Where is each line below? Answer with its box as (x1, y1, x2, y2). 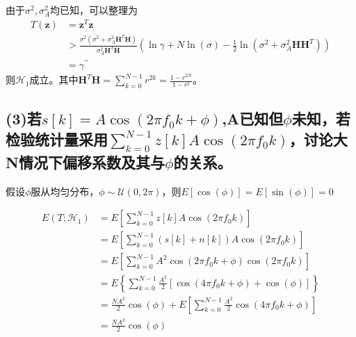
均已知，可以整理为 (50, 3, 138, 17)
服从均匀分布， (31, 183, 99, 198)
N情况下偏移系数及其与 (6, 151, 165, 172)
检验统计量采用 (6, 128, 108, 149)
